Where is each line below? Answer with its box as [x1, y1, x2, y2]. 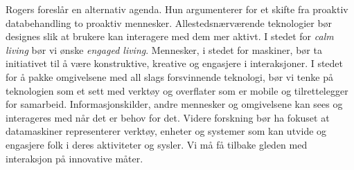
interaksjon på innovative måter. [6, 151, 143, 165]
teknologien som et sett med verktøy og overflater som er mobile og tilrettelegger [6, 83, 348, 97]
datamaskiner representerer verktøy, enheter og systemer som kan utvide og [6, 124, 327, 138]
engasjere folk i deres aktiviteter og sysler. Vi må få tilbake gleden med [6, 137, 308, 151]
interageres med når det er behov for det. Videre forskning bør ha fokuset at [6, 110, 330, 124]
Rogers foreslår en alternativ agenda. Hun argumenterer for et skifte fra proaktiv [6, 2, 348, 16]
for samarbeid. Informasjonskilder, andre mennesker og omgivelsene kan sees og [6, 97, 343, 111]
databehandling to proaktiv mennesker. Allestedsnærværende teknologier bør [6, 15, 333, 30]
